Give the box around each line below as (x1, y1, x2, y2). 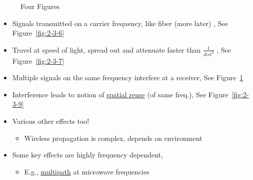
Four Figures (20, 1, 59, 11)
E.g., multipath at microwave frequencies (24, 166, 149, 176)
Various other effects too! (12, 116, 89, 126)
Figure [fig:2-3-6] (12, 28, 64, 38)
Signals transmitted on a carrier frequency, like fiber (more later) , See (12, 18, 228, 28)
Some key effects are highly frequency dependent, (12, 149, 163, 160)
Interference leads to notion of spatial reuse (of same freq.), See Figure (12, 89, 228, 99)
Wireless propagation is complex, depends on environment (24, 132, 202, 143)
